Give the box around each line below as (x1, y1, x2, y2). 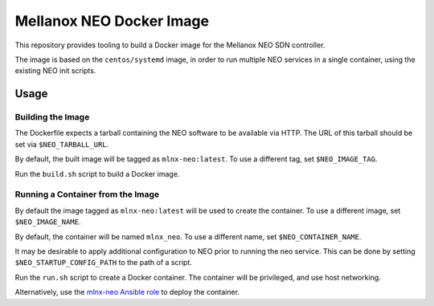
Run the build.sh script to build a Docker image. (14, 169, 180, 178)
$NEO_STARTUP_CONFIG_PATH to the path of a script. (14, 258, 193, 267)
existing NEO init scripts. (14, 66, 96, 75)
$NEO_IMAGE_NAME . (14, 217, 81, 226)
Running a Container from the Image (14, 189, 160, 200)
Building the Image (14, 112, 90, 123)
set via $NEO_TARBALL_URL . (14, 139, 109, 149)
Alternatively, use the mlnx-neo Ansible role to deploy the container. (14, 288, 240, 297)
